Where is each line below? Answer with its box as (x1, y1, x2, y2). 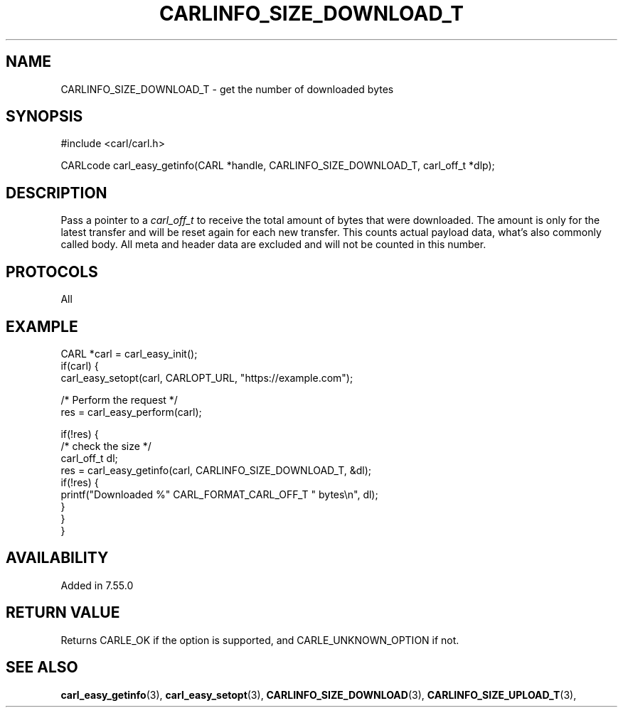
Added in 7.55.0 (60, 579, 134, 591)
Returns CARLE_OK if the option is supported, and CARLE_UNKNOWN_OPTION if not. (60, 633, 459, 646)
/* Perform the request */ (60, 393, 178, 406)
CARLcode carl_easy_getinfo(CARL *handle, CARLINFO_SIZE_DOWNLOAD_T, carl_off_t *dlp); (60, 159, 495, 172)
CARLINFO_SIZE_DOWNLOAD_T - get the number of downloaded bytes (60, 82, 394, 95)
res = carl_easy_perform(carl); (60, 405, 202, 418)
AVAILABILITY (6, 549, 109, 567)
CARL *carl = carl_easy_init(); (60, 347, 198, 360)
